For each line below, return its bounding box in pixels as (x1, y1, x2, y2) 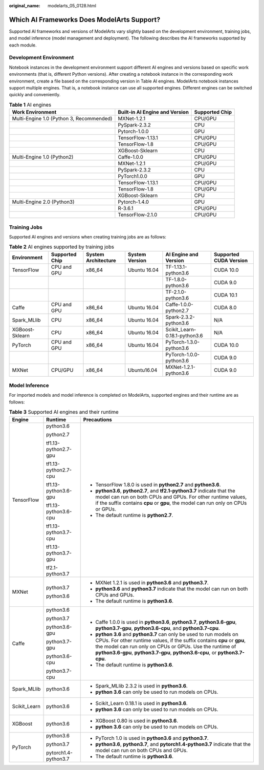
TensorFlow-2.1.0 (117, 212, 157, 218)
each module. (9, 42, 37, 48)
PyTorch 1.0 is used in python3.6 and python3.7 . (95, 734, 209, 741)
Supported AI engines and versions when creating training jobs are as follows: (9, 234, 166, 239)
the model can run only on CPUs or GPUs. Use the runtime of (95, 643, 237, 650)
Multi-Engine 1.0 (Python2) (12, 154, 74, 161)
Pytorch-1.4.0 (117, 198, 149, 205)
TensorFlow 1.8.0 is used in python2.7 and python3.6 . (95, 481, 221, 488)
